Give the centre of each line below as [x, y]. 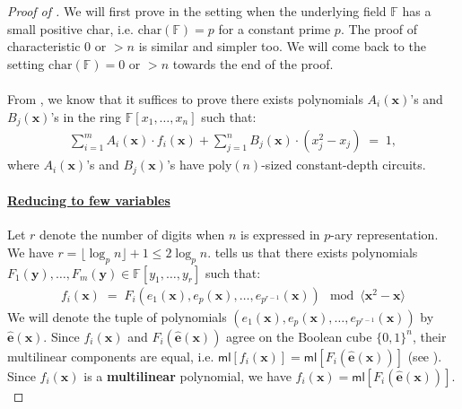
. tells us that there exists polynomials [313, 252]
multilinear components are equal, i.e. [111, 356]
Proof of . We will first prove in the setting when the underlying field [197, 11]
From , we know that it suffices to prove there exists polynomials [185, 98]
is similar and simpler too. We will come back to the [282, 46]
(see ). [425, 356]
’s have [185, 165]
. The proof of [379, 28]
